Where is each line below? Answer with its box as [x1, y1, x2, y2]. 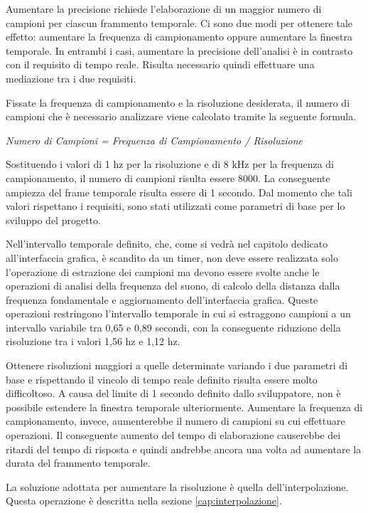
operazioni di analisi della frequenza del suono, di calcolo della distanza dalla [6, 278, 340, 293]
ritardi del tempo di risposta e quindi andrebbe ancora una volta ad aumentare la [6, 441, 362, 456]
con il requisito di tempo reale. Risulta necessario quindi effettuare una [6, 57, 315, 72]
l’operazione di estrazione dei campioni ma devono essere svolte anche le [6, 264, 320, 279]
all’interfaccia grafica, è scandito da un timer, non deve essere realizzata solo [6, 250, 338, 265]
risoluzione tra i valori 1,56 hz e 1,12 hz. [6, 334, 180, 349]
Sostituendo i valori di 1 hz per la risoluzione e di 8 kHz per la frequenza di [6, 157, 334, 171]
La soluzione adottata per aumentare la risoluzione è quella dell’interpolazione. [6, 479, 349, 494]
